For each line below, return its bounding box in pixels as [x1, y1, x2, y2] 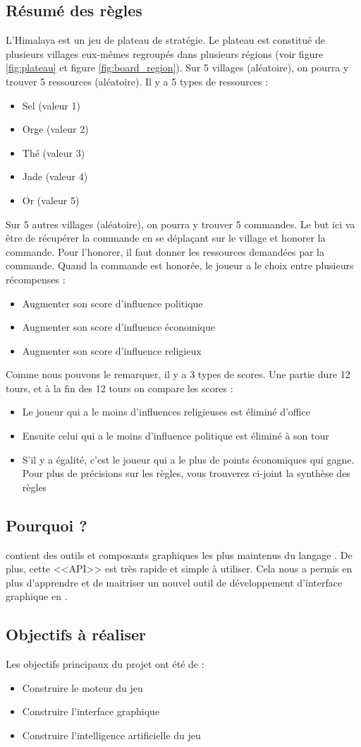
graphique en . [6, 589, 68, 604]
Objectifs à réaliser [6, 623, 146, 645]
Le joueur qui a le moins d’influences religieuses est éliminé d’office [22, 404, 310, 419]
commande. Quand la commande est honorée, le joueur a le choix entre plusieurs [6, 258, 354, 273]
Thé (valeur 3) [22, 145, 85, 160]
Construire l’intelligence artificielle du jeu [22, 728, 201, 743]
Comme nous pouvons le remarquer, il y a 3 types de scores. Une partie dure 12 [6, 367, 350, 382]
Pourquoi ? [6, 514, 87, 536]
